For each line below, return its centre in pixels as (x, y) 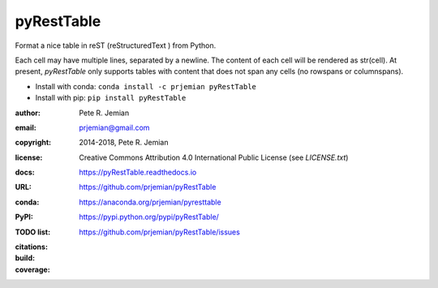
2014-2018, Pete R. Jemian (124, 143)
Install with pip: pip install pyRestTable (111, 98)
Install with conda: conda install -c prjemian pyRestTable (146, 86)
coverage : (32, 269)
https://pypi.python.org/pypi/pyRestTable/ (149, 217)
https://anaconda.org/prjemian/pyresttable (150, 202)
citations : (32, 247)
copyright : (33, 143)
